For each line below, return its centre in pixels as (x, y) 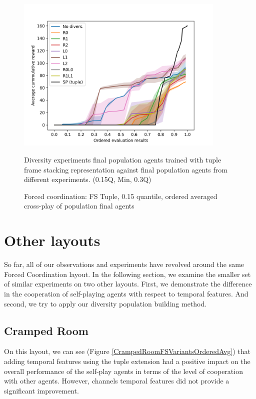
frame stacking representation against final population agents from (126, 169)
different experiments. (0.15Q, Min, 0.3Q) (88, 179)
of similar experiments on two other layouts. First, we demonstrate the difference (128, 284)
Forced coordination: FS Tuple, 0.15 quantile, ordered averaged (121, 196)
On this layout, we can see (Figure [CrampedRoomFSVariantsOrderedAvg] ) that (127, 351)
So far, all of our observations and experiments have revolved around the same (124, 264)
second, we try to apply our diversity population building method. (105, 303)
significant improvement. (41, 390)
